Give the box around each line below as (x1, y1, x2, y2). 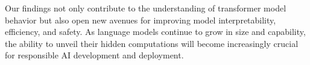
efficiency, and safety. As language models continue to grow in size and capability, (5, 25, 306, 38)
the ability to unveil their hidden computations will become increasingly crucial (5, 37, 299, 49)
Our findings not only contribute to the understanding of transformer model (5, 2, 286, 14)
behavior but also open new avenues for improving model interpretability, (5, 13, 276, 26)
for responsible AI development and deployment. (5, 49, 184, 61)
